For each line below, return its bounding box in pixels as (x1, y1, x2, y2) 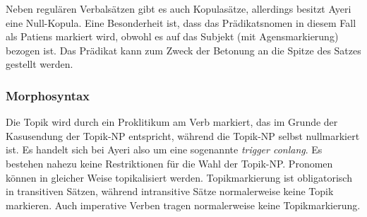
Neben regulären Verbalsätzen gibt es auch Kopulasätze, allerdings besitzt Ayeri (6, 1, 351, 16)
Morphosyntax (6, 86, 90, 104)
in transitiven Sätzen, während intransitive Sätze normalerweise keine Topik (6, 184, 334, 199)
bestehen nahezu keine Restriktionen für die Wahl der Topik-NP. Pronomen (6, 156, 333, 170)
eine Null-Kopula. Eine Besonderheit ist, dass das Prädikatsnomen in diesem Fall (6, 15, 356, 30)
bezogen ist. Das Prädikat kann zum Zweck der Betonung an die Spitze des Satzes (6, 42, 361, 57)
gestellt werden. (6, 57, 73, 71)
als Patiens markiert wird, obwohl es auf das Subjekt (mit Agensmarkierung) (6, 29, 339, 44)
